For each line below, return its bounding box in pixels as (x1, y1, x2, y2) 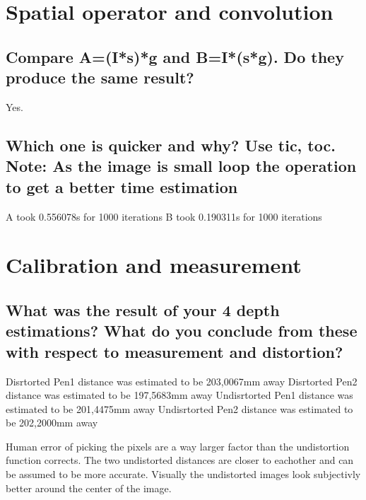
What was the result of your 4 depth (6, 298, 280, 320)
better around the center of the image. (6, 480, 172, 495)
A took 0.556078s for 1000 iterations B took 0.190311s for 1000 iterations (6, 209, 322, 223)
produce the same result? (6, 66, 194, 88)
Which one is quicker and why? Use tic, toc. (6, 134, 336, 156)
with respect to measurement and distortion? (6, 340, 343, 362)
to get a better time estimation (6, 175, 238, 197)
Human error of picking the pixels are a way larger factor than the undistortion (6, 438, 350, 453)
